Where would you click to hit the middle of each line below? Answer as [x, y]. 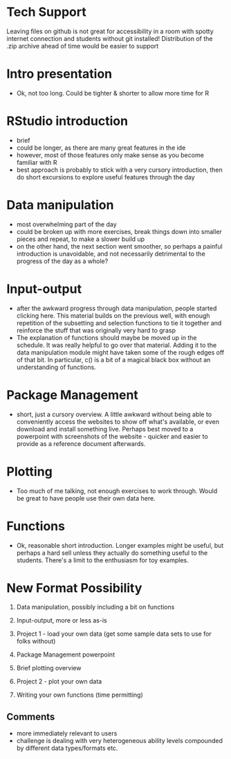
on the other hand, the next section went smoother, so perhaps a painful [119, 246]
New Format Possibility [74, 588]
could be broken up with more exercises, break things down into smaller [119, 231]
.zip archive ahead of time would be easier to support [83, 46]
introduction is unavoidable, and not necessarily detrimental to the [111, 253]
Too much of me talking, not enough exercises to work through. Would [117, 491]
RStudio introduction [67, 121]
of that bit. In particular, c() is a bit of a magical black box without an [113, 359]
